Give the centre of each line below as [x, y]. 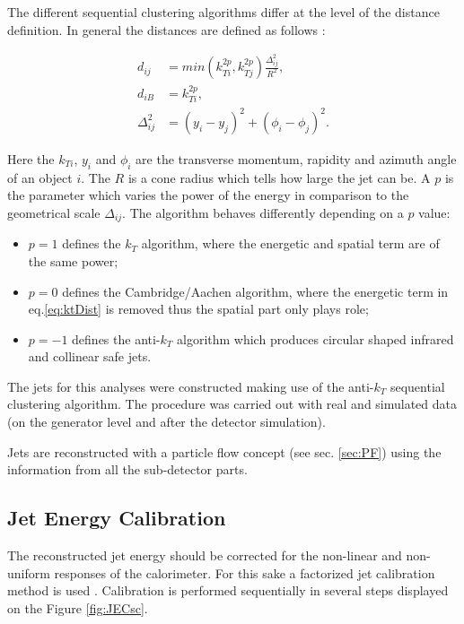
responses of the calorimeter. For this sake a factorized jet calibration [245, 572]
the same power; [73, 260]
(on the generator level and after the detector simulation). [166, 422]
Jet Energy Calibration [117, 518]
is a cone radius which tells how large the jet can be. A [279, 177]
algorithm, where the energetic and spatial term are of [290, 243]
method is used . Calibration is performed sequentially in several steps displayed [228, 590]
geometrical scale [54, 212]
